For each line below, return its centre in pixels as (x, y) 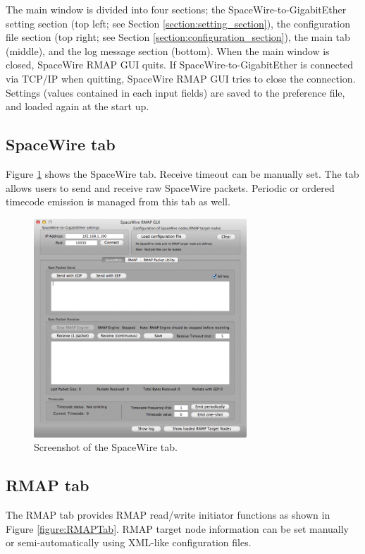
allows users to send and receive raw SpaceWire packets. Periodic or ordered (170, 187)
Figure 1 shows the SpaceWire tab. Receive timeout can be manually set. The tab (182, 173)
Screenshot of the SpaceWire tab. (106, 447)
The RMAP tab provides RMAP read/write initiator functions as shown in (168, 515)
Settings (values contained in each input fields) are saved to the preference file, (175, 92)
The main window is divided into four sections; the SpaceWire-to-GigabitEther (176, 9)
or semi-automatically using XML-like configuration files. (129, 542)
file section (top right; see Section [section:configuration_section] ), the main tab (178, 37)
